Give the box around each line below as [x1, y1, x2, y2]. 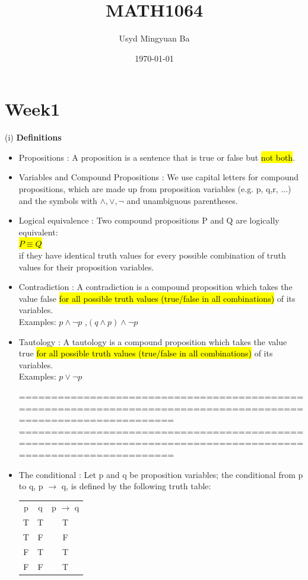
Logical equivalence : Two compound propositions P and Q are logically [18, 214, 280, 227]
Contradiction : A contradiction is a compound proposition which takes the [18, 281, 293, 293]
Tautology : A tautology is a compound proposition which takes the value [18, 335, 287, 348]
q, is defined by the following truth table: [61, 480, 211, 492]
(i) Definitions [5, 131, 62, 144]
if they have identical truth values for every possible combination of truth [18, 249, 286, 261]
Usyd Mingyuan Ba [119, 32, 190, 44]
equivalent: [18, 225, 58, 238]
